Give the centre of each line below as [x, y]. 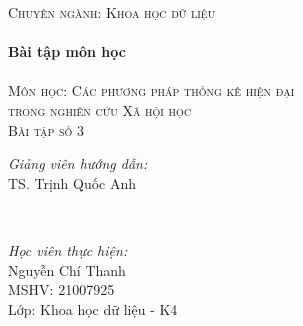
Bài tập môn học [67, 51]
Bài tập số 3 [46, 129]
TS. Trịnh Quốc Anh [72, 182]
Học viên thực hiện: [68, 249]
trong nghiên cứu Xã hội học [100, 109]
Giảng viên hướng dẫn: [78, 163]
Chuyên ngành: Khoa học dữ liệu [112, 12]
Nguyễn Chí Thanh [67, 269]
